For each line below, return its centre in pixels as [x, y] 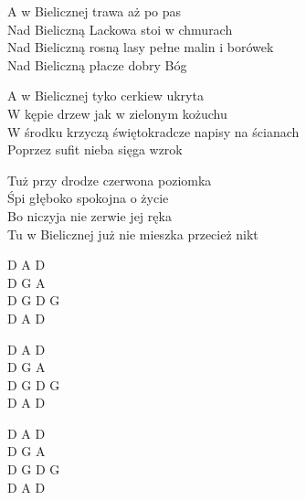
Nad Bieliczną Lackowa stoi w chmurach [120, 29]
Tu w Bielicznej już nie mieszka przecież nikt [133, 234]
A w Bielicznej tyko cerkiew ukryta [106, 96]
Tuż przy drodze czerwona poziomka [110, 180]
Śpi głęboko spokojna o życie [88, 198]
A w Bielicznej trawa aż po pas [95, 11]
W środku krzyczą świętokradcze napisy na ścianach [153, 131]
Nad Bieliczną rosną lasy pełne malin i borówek [141, 47]
